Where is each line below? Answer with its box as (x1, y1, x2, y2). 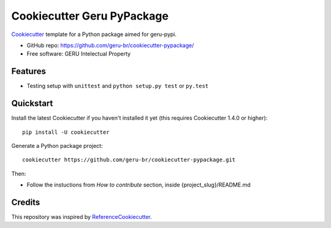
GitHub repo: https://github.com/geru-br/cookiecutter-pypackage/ (26, 42, 194, 49)
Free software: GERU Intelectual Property (26, 50, 131, 57)
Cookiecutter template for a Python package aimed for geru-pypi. (11, 31, 177, 38)
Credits (11, 197, 40, 207)
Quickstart (11, 98, 53, 109)
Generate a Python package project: (11, 142, 103, 149)
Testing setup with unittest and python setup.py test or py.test (26, 83, 208, 90)
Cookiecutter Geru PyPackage (11, 9, 169, 23)
